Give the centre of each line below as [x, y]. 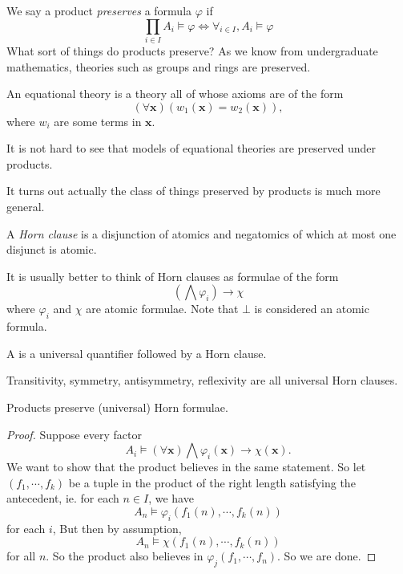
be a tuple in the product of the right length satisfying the [212, 482]
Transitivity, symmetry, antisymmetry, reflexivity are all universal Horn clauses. [202, 380]
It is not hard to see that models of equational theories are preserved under [191, 148]
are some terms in [98, 121]
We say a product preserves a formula [99, 10]
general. [26, 207]
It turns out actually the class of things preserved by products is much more [193, 191]
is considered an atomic [312, 309]
